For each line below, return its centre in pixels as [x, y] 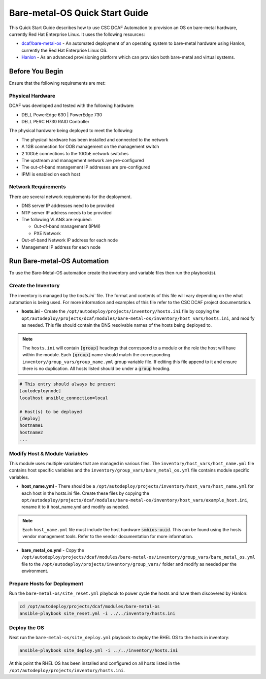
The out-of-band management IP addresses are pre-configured [86, 167]
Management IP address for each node [61, 247]
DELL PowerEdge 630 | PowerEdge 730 [62, 115]
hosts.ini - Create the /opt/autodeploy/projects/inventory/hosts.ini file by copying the [120, 311]
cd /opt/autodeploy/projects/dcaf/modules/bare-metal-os [90, 607]
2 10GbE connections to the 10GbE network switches [75, 153]
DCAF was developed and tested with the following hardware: [72, 105]
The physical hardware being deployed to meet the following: [71, 131]
